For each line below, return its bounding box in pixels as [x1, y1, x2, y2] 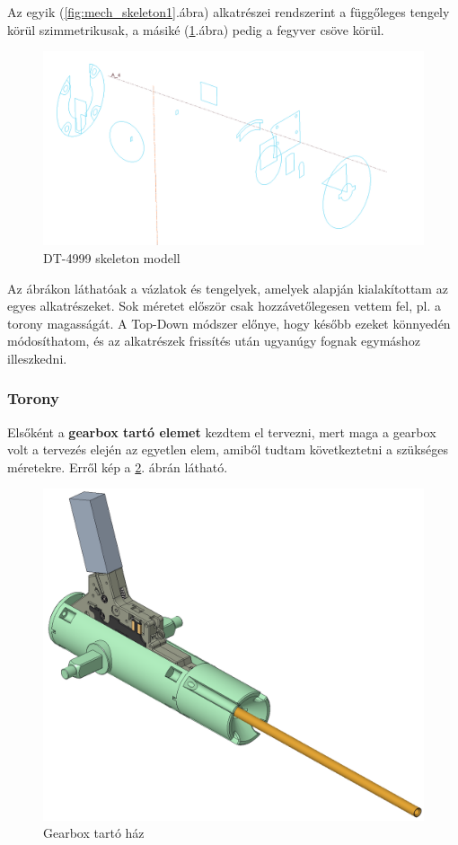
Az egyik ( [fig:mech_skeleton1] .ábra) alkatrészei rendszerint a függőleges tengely [7, 3, 450, 21]
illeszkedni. [7, 348, 67, 367]
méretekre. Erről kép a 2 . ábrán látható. [7, 457, 228, 476]
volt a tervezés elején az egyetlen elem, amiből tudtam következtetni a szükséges [7, 440, 449, 459]
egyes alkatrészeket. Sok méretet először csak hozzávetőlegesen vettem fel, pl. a [7, 296, 441, 315]
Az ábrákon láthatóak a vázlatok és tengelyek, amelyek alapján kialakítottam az [7, 278, 448, 297]
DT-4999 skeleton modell [43, 248, 181, 267]
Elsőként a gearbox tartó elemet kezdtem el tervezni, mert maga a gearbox [7, 422, 436, 441]
